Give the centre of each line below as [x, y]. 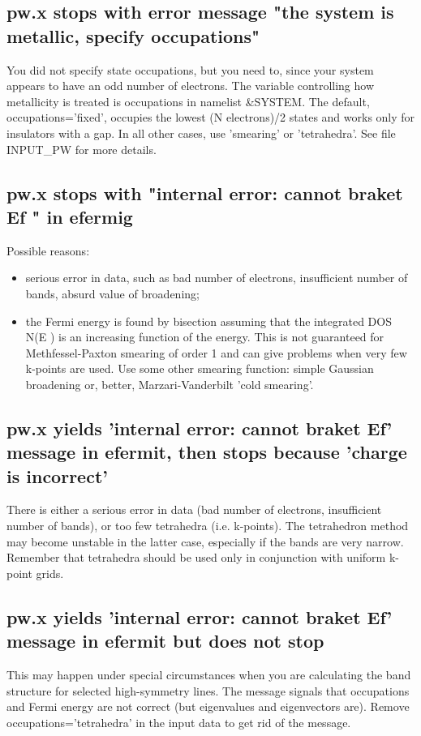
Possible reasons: [48, 250]
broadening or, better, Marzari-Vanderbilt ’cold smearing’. [170, 384]
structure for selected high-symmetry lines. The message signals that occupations [208, 690]
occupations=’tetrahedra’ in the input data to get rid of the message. [179, 722]
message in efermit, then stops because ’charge [207, 452]
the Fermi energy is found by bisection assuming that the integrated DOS [208, 321]
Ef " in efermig [70, 216]
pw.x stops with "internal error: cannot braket [205, 193]
